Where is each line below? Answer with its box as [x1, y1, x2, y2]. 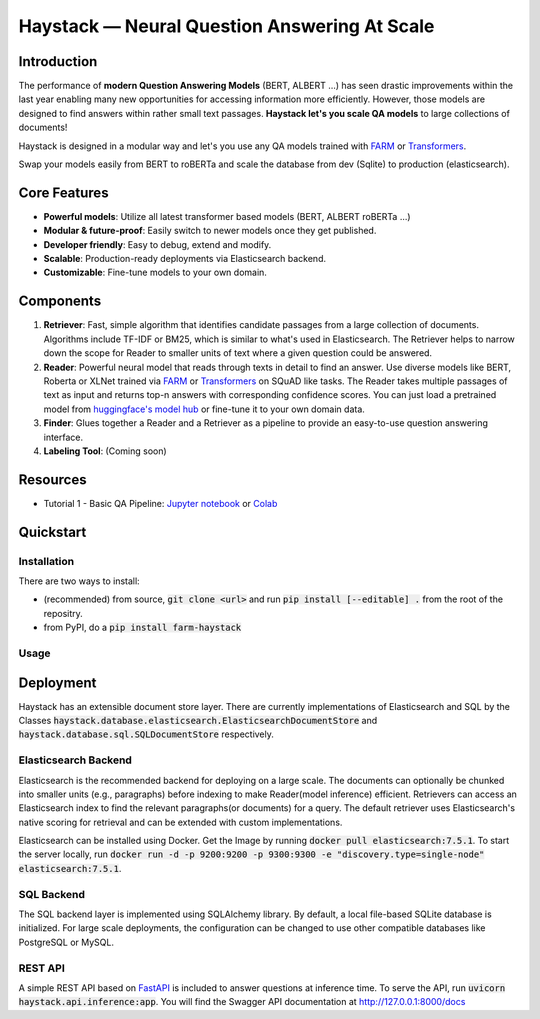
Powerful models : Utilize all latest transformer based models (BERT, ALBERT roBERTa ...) [43, 210, 411, 222]
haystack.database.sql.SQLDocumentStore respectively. [18, 728, 275, 740]
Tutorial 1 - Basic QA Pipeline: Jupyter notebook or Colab [43, 497, 278, 509]
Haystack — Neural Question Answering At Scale [18, 15, 435, 37]
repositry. [43, 607, 84, 619]
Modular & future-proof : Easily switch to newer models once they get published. [43, 225, 377, 237]
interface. [43, 431, 84, 443]
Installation [18, 554, 75, 568]
